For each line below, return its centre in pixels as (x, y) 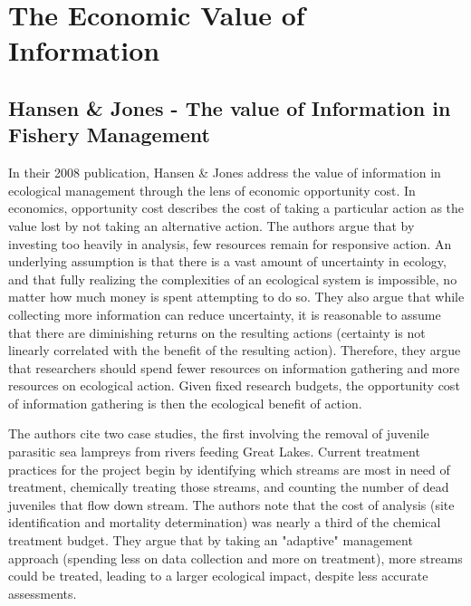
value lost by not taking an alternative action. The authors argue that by (211, 225)
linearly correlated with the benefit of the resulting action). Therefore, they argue (235, 350)
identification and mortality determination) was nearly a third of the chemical (225, 522)
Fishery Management (109, 135)
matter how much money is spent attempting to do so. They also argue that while (236, 297)
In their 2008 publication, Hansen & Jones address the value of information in (225, 173)
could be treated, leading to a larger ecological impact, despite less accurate (218, 576)
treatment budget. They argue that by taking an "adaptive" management (211, 540)
